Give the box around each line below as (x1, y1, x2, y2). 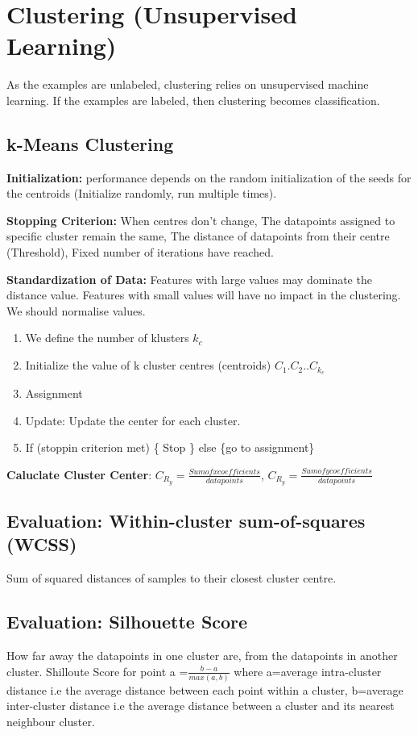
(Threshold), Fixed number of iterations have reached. (6, 244, 274, 261)
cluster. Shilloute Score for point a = (6, 662, 188, 679)
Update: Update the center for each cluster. (25, 411, 241, 428)
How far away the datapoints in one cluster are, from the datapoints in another (6, 646, 398, 663)
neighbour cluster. (6, 713, 95, 730)
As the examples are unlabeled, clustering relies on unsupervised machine (6, 76, 369, 93)
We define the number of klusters (25, 329, 189, 346)
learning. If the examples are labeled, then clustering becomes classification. (6, 91, 380, 108)
